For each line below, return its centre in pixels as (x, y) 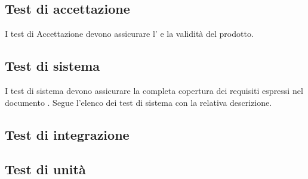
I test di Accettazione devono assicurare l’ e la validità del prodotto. (129, 34)
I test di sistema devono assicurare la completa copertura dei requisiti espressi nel (154, 90)
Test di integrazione (67, 134)
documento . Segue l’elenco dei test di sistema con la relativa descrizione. (138, 102)
